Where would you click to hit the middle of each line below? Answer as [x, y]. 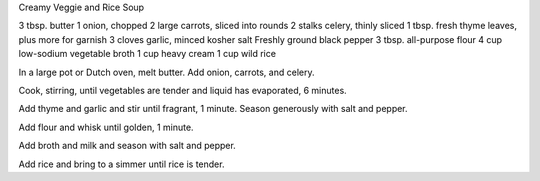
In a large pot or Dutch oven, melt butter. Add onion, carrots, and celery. [166, 72]
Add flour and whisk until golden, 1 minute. [106, 127]
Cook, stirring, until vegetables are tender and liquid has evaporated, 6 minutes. [182, 90]
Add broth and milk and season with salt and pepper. [127, 146]
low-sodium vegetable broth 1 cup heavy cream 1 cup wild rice [147, 54]
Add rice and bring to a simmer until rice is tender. [121, 164]
